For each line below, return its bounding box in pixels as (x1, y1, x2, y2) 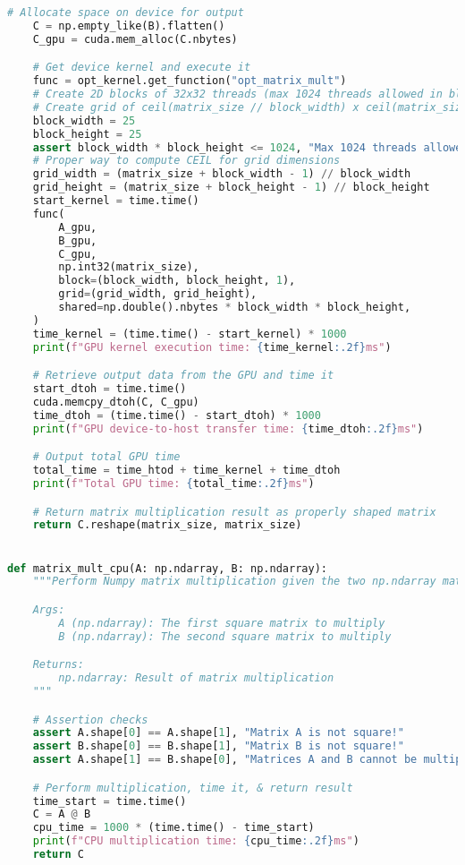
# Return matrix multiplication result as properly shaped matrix (32, 505, 436, 518)
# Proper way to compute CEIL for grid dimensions (32, 154, 341, 167)
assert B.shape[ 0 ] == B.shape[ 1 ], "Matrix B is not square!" (32, 740, 404, 753)
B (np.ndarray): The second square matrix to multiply (58, 629, 392, 643)
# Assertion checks (32, 713, 148, 726)
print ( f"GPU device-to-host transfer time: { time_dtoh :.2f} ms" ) (32, 422, 424, 435)
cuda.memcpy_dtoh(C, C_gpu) (32, 395, 199, 408)
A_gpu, (58, 220, 97, 234)
